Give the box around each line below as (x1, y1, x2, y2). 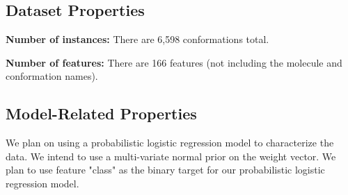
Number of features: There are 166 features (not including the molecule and (6, 55, 342, 69)
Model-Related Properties (6, 103, 197, 124)
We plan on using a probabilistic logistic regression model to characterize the (6, 135, 334, 150)
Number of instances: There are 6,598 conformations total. (6, 32, 269, 46)
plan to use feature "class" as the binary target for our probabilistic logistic (6, 162, 325, 177)
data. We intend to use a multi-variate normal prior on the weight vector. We (6, 149, 336, 163)
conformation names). (6, 69, 98, 83)
